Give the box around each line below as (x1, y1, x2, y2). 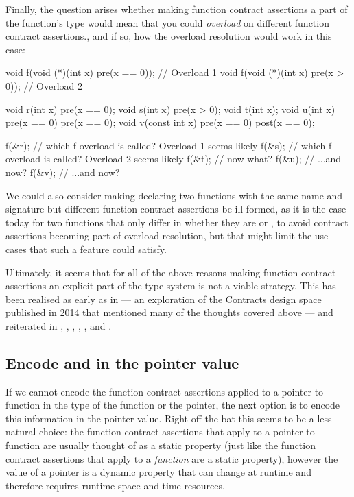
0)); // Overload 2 (5, 78, 83, 93)
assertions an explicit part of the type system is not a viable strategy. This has (5, 278, 336, 293)
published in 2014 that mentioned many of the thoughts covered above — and (5, 305, 333, 319)
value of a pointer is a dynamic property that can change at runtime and (5, 465, 311, 479)
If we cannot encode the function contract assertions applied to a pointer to (5, 384, 324, 398)
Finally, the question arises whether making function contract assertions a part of (5, 2, 348, 16)
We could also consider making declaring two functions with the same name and (5, 188, 343, 202)
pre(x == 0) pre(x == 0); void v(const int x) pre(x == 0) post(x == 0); (5, 115, 315, 130)
